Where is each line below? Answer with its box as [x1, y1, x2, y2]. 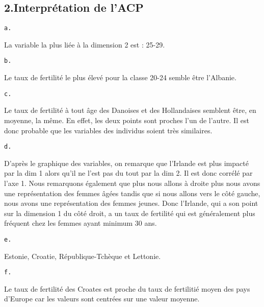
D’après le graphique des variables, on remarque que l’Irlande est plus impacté [4, 157, 249, 168]
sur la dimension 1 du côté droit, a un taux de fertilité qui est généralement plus [4, 207, 255, 218]
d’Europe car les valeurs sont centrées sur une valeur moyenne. [4, 293, 200, 304]
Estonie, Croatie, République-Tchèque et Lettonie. [4, 250, 161, 261]
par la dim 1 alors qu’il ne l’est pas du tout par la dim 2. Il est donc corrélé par [4, 168, 253, 178]
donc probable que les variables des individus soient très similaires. [4, 125, 213, 135]
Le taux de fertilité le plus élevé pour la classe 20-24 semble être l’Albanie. [4, 72, 236, 83]
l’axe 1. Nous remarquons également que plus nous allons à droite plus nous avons [4, 177, 260, 188]
